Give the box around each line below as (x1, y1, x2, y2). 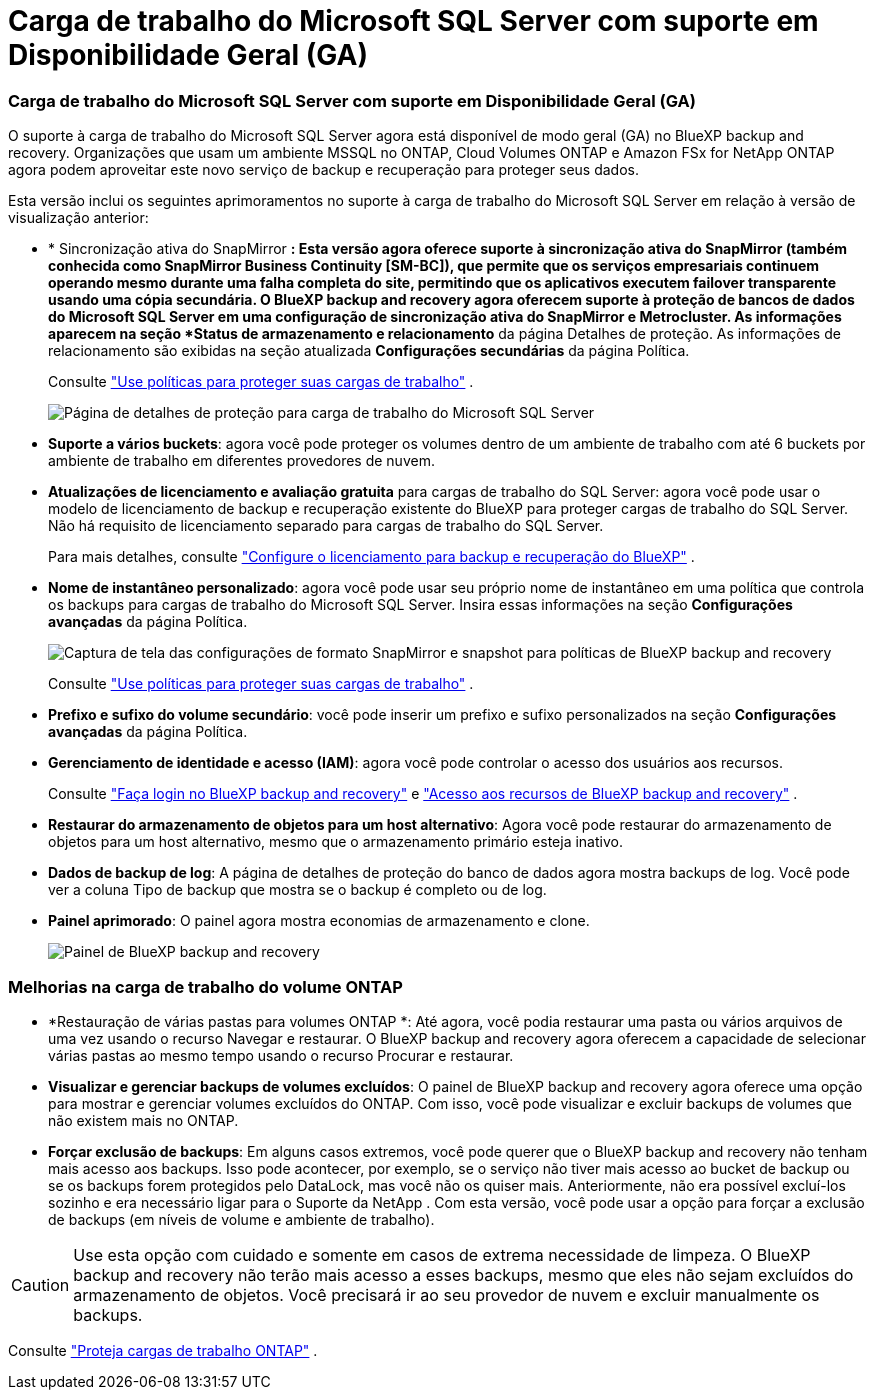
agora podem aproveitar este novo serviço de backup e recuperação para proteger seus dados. (8, 161, 639, 179)
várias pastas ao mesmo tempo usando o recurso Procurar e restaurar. (48, 1046, 514, 1064)
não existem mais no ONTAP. (48, 1111, 239, 1129)
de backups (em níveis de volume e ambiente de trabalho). (48, 1210, 435, 1228)
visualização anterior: (8, 209, 149, 227)
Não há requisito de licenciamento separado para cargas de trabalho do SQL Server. (48, 517, 604, 535)
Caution (11, 1274, 70, 1295)
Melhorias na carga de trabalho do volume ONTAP (8, 976, 403, 997)
